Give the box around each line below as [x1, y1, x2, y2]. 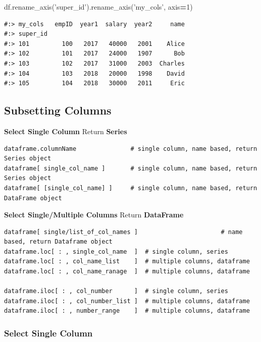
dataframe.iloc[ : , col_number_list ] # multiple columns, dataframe [4, 297, 250, 305]
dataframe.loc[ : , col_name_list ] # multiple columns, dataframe [4, 258, 250, 265]
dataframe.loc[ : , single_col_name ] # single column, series [4, 248, 228, 255]
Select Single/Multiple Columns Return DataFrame [4, 209, 184, 220]
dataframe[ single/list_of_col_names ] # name [4, 228, 243, 236]
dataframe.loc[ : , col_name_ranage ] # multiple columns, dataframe [4, 268, 250, 275]
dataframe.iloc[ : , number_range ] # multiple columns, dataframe [4, 307, 250, 315]
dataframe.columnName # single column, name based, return [4, 145, 257, 152]
